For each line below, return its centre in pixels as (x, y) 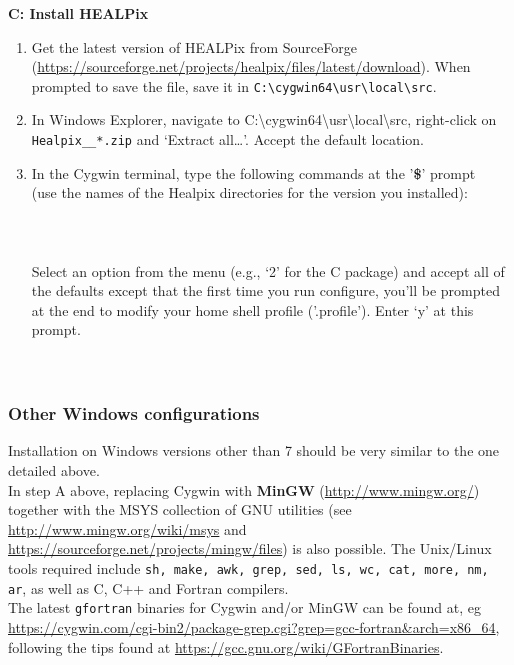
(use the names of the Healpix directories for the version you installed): (249, 192)
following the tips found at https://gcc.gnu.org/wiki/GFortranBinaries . (226, 646)
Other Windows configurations (134, 413)
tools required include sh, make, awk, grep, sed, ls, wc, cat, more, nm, (248, 568)
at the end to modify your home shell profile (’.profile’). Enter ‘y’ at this (252, 309)
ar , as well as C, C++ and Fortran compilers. (148, 587)
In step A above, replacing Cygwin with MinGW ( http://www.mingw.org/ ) (244, 489)
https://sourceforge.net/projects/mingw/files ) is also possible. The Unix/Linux (250, 548)
